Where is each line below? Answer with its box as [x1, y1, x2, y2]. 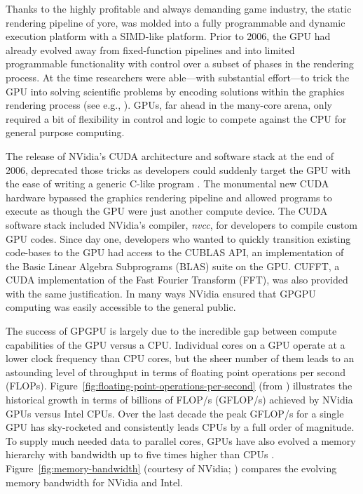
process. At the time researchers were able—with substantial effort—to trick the [6, 69, 350, 84]
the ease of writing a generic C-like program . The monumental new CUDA [6, 176, 329, 191]
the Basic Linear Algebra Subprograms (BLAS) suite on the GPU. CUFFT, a [6, 258, 340, 273]
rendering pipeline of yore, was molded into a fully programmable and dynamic [6, 15, 345, 29]
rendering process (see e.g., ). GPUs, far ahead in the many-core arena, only [6, 98, 332, 112]
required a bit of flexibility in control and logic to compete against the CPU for [6, 111, 347, 126]
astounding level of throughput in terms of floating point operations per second [6, 364, 346, 379]
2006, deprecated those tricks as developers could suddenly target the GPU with [6, 162, 350, 177]
